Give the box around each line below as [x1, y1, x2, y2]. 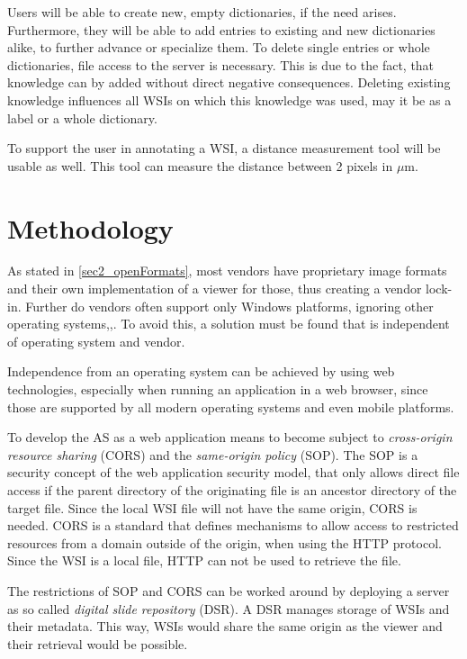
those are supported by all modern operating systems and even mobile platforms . [7, 397, 454, 416]
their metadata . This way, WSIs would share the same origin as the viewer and [7, 617, 443, 636]
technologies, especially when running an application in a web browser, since [7, 380, 428, 399]
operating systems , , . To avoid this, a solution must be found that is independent [7, 314, 450, 333]
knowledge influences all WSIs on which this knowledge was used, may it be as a [7, 90, 452, 109]
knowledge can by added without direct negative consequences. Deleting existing [7, 73, 451, 92]
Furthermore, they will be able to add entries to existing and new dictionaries [7, 20, 436, 39]
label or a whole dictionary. [7, 108, 157, 127]
